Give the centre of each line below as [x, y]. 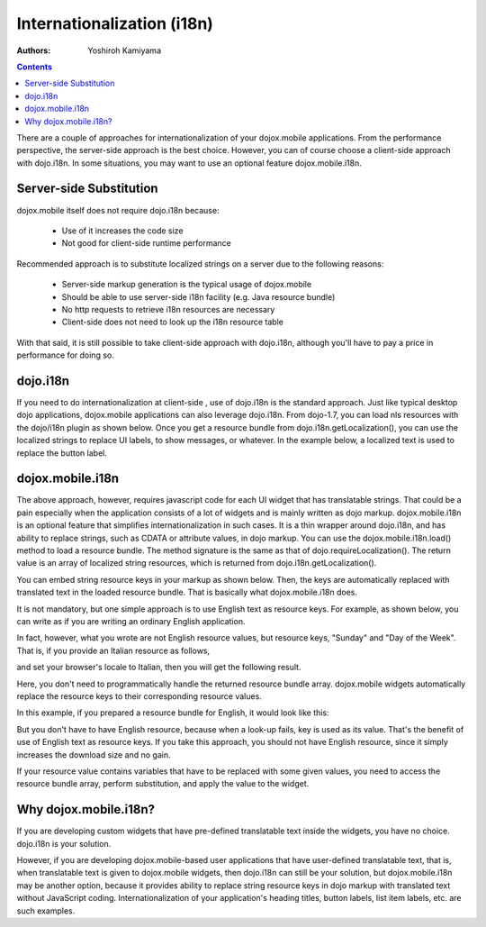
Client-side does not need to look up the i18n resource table [172, 322]
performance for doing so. [65, 355]
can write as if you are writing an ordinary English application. [131, 621]
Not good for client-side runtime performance [146, 243]
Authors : [34, 50]
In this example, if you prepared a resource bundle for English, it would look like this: [173, 713]
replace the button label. [62, 453]
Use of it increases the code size [122, 231]
